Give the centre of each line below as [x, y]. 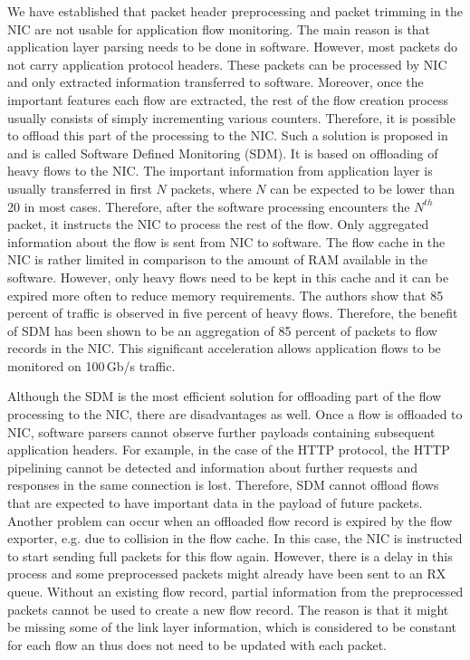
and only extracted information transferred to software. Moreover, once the [216, 82]
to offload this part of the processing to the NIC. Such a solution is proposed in [228, 135]
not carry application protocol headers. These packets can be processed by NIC [227, 64]
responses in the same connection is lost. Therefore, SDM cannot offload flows [223, 485]
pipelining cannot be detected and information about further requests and [213, 467]
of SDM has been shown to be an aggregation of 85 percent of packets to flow [222, 330]
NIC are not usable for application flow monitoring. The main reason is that [219, 29]
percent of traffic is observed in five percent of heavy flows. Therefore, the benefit [233, 313]
